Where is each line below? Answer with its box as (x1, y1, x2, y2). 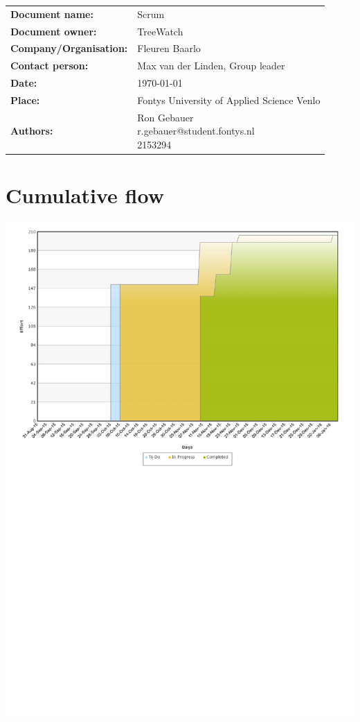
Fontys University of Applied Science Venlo (137, 92, 321, 107)
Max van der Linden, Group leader (137, 58, 285, 73)
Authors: (10, 123, 53, 138)
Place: (10, 92, 40, 107)
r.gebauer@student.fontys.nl (137, 123, 255, 138)
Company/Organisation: (10, 41, 128, 55)
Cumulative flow (6, 181, 164, 209)
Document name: (10, 6, 93, 21)
